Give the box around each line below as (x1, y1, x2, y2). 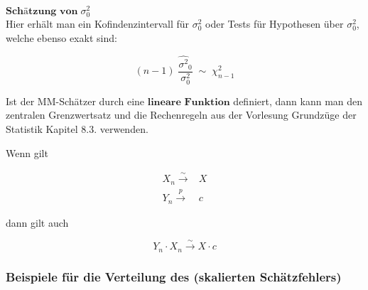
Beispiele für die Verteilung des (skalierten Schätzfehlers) (6, 267, 342, 285)
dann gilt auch (6, 215, 69, 230)
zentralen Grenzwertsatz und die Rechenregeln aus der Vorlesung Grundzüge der (6, 107, 357, 122)
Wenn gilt (6, 145, 48, 160)
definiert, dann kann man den (233, 93, 363, 108)
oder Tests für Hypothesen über (205, 16, 344, 31)
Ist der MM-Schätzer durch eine (6, 93, 145, 108)
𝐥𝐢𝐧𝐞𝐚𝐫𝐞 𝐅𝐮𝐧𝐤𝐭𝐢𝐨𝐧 (147, 97, 230, 107)
